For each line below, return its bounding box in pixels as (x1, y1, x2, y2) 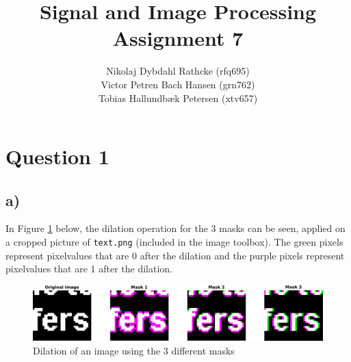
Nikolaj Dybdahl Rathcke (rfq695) (106, 64, 250, 78)
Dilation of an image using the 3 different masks (33, 343, 235, 357)
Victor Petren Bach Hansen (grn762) (101, 77, 255, 91)
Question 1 (5, 142, 109, 170)
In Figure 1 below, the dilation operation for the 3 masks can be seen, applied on (5, 221, 346, 235)
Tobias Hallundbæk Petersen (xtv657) (98, 90, 258, 105)
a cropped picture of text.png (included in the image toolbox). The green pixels (5, 235, 343, 249)
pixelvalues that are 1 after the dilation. (5, 261, 173, 276)
